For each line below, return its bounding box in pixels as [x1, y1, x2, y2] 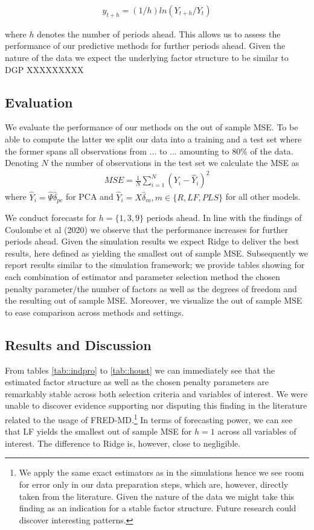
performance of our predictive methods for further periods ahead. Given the [5, 39, 286, 52]
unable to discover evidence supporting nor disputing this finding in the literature [5, 399, 307, 412]
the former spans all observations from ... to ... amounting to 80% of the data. [5, 144, 293, 157]
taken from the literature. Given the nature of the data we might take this [19, 490, 295, 502]
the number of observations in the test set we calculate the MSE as [51, 156, 300, 169]
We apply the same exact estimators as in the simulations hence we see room [19, 466, 304, 479]
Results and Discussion [5, 335, 152, 354]
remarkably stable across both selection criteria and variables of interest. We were [5, 387, 308, 400]
